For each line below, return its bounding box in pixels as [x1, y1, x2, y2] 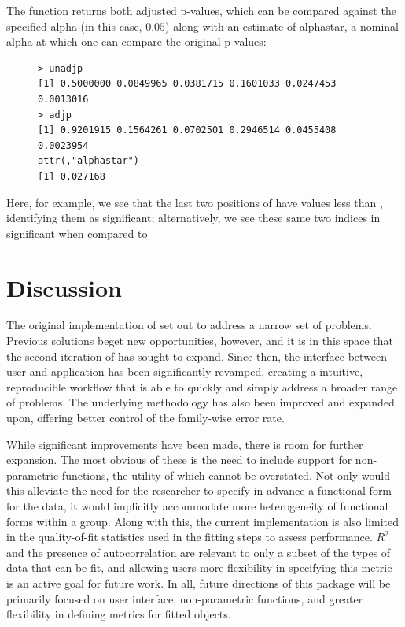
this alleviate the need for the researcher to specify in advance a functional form [6, 482, 392, 499]
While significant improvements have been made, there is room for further [6, 436, 363, 452]
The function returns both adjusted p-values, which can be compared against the [6, 2, 396, 18]
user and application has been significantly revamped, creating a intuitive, [6, 363, 363, 380]
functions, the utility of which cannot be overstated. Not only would [61, 466, 390, 483]
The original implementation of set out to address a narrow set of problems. [6, 317, 372, 333]
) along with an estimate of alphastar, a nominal [165, 17, 399, 34]
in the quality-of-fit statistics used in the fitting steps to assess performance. [6, 529, 373, 545]
